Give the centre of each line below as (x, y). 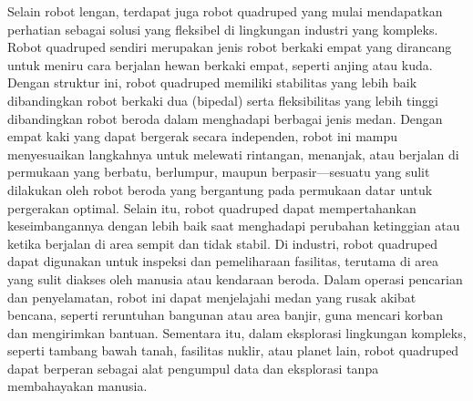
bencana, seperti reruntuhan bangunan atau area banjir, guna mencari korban (225, 315)
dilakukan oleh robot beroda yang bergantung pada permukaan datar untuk (220, 189)
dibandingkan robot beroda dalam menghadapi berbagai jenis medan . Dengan (225, 118)
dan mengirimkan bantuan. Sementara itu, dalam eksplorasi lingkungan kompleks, (237, 332)
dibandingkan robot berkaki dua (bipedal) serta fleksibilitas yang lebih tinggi (223, 100)
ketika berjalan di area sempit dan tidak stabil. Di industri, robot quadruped (223, 243)
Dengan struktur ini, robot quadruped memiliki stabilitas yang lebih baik (212, 82)
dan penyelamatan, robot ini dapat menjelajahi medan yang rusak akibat (212, 297)
